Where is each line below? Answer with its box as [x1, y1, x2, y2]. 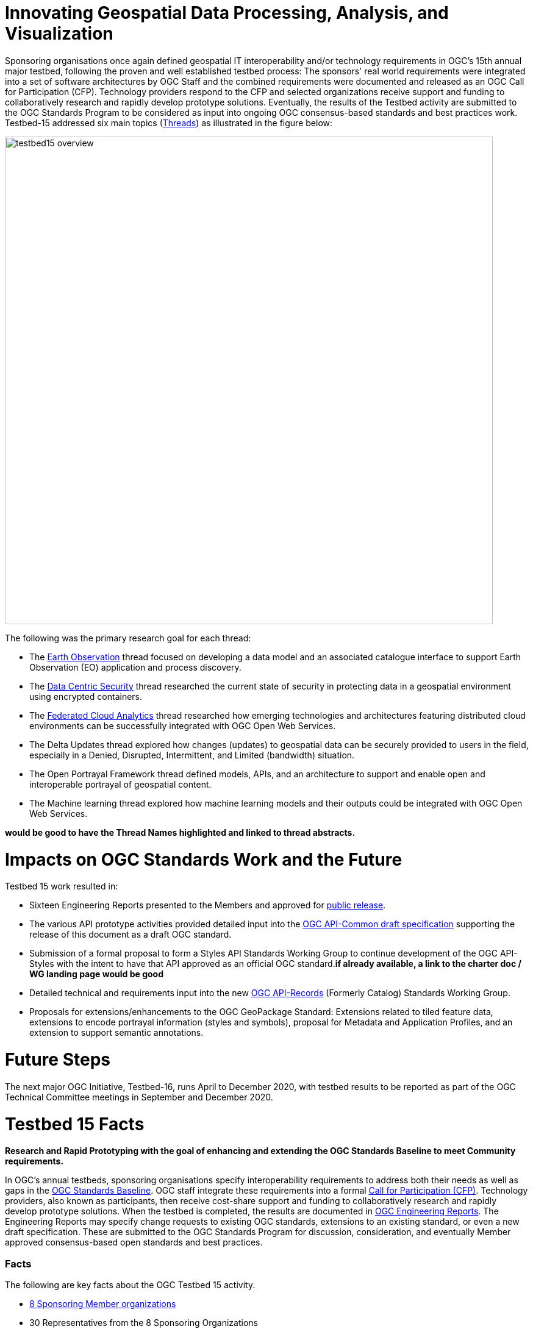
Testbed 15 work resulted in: [5, 881, 118, 892]
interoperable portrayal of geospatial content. [29, 779, 212, 789]
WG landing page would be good [29, 969, 164, 980]
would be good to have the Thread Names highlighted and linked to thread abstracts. [5, 827, 356, 838]
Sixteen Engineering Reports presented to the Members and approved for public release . [29, 900, 386, 911]
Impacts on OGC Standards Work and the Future [5, 849, 402, 870]
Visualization [5, 23, 113, 44]
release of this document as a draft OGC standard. [29, 929, 232, 940]
